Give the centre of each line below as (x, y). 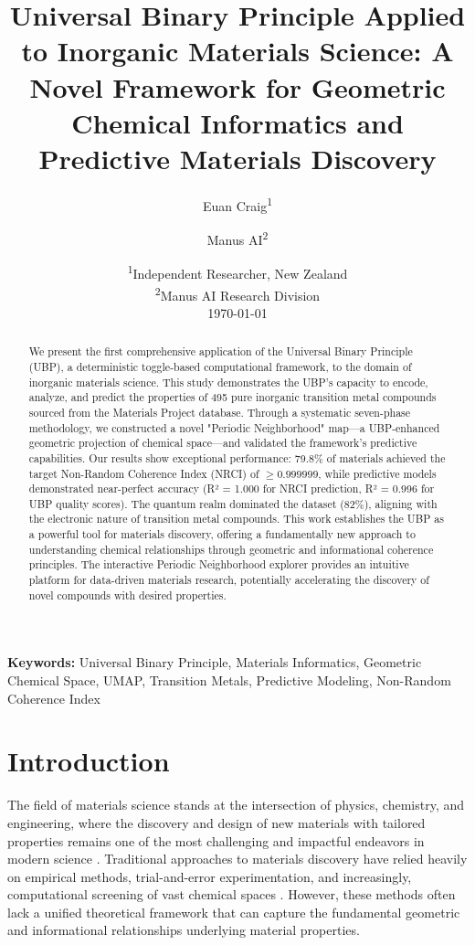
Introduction (89, 761)
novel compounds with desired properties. (127, 595)
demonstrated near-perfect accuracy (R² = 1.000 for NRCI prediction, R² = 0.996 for (232, 488)
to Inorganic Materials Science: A (237, 51)
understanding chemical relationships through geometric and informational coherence (231, 549)
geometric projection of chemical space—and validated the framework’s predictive (223, 443)
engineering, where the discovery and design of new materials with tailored (216, 822)
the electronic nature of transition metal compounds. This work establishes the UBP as (236, 519)
